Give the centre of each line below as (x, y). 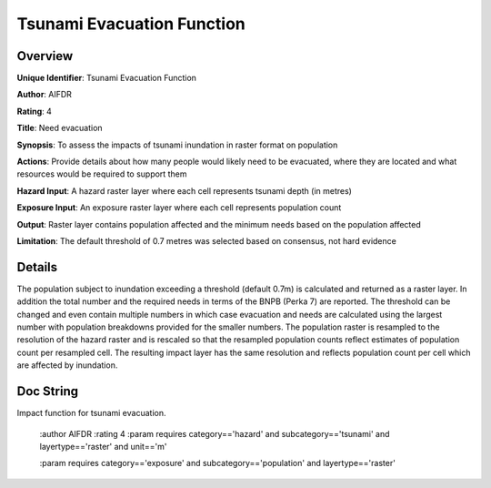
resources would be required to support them (102, 174)
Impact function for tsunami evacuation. (91, 413)
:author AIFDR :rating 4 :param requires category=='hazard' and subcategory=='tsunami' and (215, 433)
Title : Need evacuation (60, 128)
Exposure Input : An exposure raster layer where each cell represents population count (179, 208)
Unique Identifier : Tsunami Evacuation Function (107, 78)
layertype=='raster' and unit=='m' (103, 446)
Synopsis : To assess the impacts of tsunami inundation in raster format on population (177, 145)
